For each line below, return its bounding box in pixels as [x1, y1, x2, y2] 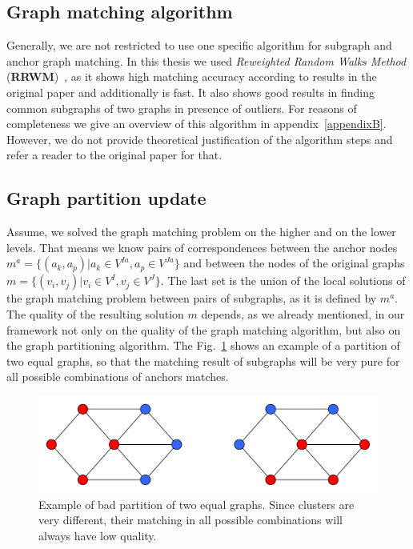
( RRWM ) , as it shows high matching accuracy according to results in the [6, 68, 377, 85]
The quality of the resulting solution [6, 305, 184, 322]
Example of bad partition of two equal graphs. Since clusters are [38, 495, 355, 512]
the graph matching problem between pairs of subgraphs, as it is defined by [6, 290, 377, 307]
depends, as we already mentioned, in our [201, 305, 405, 322]
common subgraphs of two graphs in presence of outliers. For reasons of [6, 99, 357, 116]
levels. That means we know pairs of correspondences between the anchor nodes [6, 238, 398, 255]
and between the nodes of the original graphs [183, 254, 405, 271]
